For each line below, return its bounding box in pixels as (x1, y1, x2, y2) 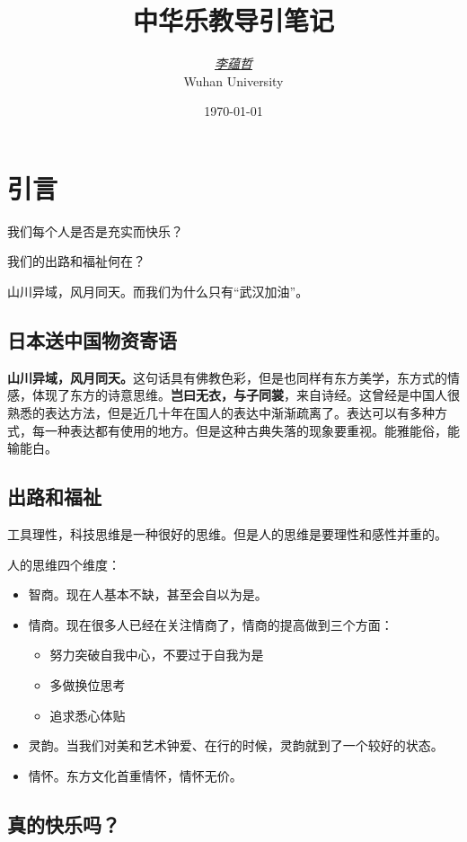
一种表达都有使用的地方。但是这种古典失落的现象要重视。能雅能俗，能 (44, 421, 460, 439)
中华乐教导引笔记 (132, 2, 334, 39)
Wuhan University (183, 71, 284, 90)
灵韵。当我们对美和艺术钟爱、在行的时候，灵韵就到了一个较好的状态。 (28, 736, 444, 755)
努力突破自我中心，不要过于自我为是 (49, 645, 264, 664)
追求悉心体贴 (49, 705, 126, 724)
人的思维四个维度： (7, 554, 120, 573)
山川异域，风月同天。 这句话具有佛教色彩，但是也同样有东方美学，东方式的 (7, 368, 447, 386)
